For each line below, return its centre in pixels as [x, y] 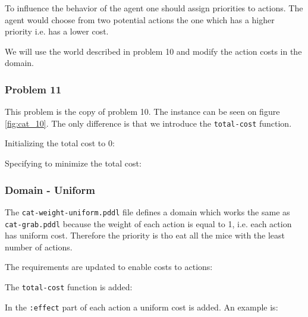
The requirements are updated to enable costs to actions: [109, 267]
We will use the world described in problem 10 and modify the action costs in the [153, 51]
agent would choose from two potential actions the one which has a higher [140, 19]
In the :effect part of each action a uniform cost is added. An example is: [142, 307]
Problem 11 [33, 89]
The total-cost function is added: [69, 286]
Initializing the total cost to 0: [60, 143]
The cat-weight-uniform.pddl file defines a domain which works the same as [147, 211]
